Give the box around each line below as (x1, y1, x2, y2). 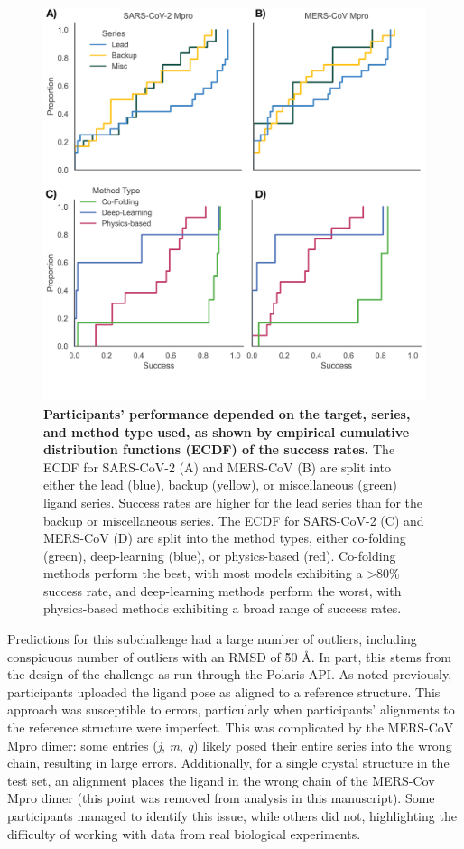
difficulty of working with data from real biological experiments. (7, 824, 361, 843)
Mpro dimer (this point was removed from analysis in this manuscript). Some (7, 788, 435, 807)
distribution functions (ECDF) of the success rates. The (43, 440, 395, 459)
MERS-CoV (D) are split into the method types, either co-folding (43, 528, 406, 547)
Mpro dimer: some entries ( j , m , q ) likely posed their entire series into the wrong (7, 735, 452, 754)
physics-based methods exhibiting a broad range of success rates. (43, 599, 402, 618)
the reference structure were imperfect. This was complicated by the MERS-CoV (7, 718, 454, 737)
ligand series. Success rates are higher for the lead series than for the (43, 492, 422, 511)
